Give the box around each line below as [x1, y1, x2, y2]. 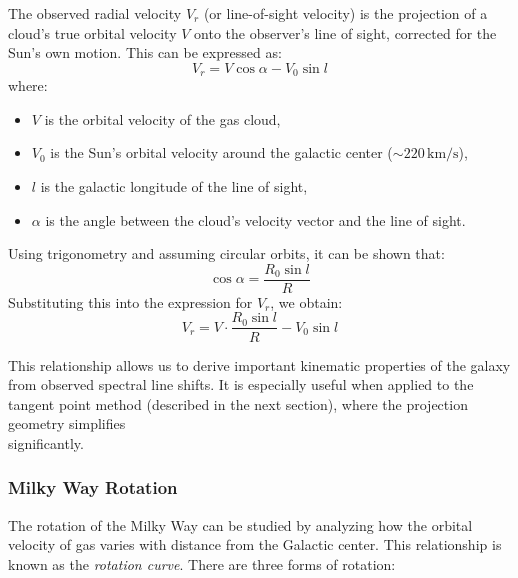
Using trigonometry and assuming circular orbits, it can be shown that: [8, 243, 445, 264]
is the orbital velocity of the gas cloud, [44, 108, 281, 129]
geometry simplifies [8, 413, 126, 434]
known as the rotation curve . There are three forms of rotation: [8, 553, 396, 574]
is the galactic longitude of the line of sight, [40, 176, 308, 197]
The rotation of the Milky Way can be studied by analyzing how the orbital [8, 514, 473, 535]
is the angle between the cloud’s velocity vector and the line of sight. [45, 209, 466, 230]
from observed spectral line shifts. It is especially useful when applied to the [8, 374, 474, 395]
